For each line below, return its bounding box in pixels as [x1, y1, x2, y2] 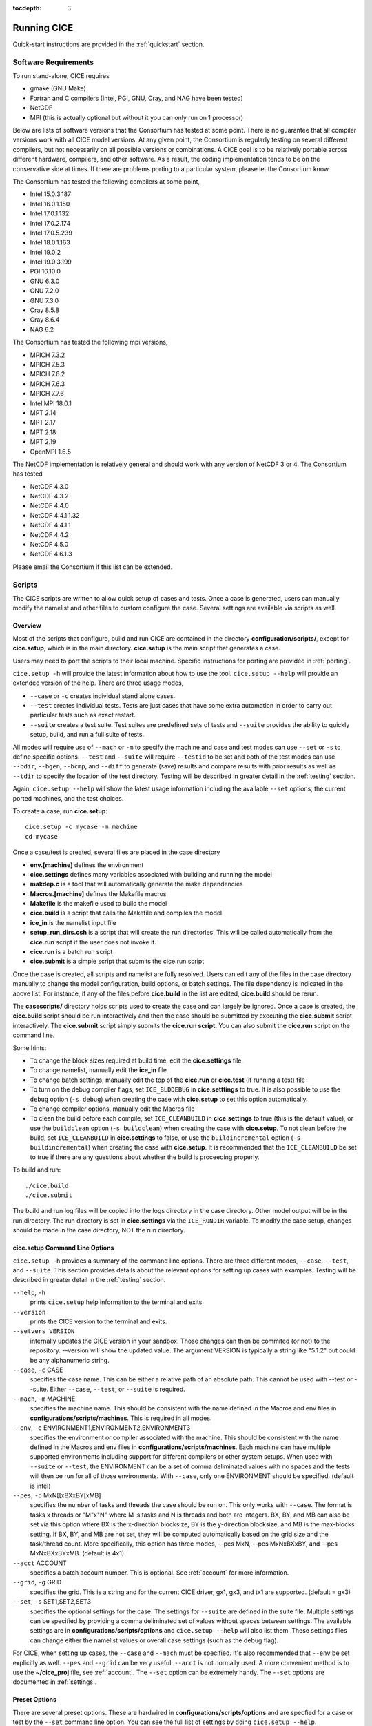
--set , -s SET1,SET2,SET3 [12, 1598, 92, 1606]
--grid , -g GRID [12, 1578, 62, 1587]
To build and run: [12, 1165, 61, 1174]
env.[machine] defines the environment [30, 860, 144, 869]
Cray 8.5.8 [30, 306, 60, 314]
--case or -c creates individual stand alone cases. [30, 691, 176, 700]
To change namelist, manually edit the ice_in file [30, 1066, 167, 1074]
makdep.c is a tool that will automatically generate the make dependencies [30, 880, 244, 889]
